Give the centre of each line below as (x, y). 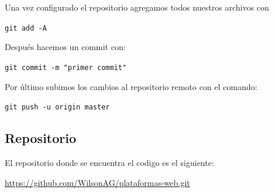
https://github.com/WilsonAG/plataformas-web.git (97, 182)
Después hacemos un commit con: (65, 47)
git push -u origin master (57, 107)
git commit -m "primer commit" (66, 67)
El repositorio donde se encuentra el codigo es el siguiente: (109, 162)
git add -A (26, 28)
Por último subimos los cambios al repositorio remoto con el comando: (131, 86)
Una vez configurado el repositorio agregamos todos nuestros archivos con (137, 7)
